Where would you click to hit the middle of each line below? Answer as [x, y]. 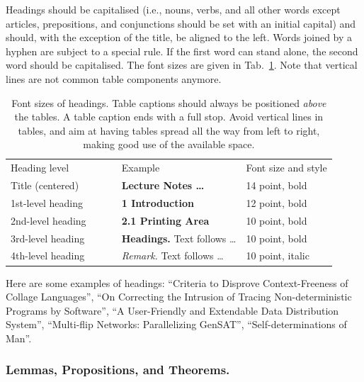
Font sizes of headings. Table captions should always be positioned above [169, 102]
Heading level [40, 168]
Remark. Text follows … [172, 255]
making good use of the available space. [169, 144]
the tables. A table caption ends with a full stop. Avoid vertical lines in [169, 117]
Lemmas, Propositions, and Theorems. [118, 370]
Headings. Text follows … [179, 238]
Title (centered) [45, 185]
